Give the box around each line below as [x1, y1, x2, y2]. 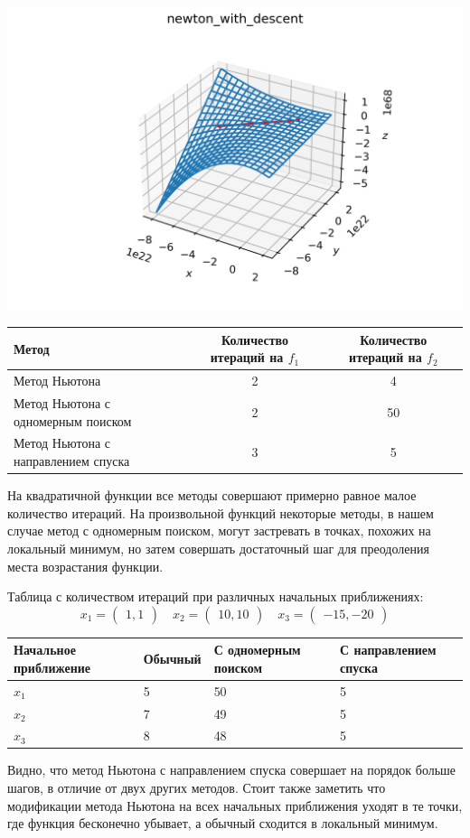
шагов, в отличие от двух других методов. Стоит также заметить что [7, 778, 386, 797]
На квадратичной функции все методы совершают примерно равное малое [7, 486, 417, 505]
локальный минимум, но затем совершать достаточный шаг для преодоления [7, 538, 429, 557]
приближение [14, 657, 91, 676]
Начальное [14, 640, 76, 659]
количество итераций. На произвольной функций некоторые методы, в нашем [7, 503, 434, 522]
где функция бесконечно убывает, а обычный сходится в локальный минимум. [7, 814, 438, 833]
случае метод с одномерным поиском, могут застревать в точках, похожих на [7, 521, 431, 540]
